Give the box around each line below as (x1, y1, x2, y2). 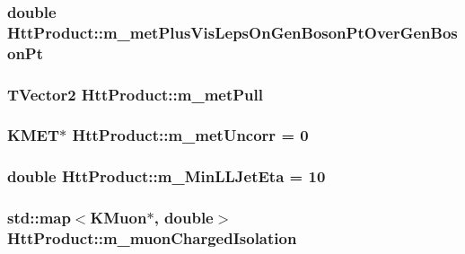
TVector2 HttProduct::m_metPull (7, 83, 264, 105)
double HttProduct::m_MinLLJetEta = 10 (7, 165, 326, 188)
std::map (7, 206, 71, 229)
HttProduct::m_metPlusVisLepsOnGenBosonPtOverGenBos (7, 21, 458, 43)
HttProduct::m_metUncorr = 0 (72, 124, 309, 146)
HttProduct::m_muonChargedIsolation (7, 227, 297, 250)
